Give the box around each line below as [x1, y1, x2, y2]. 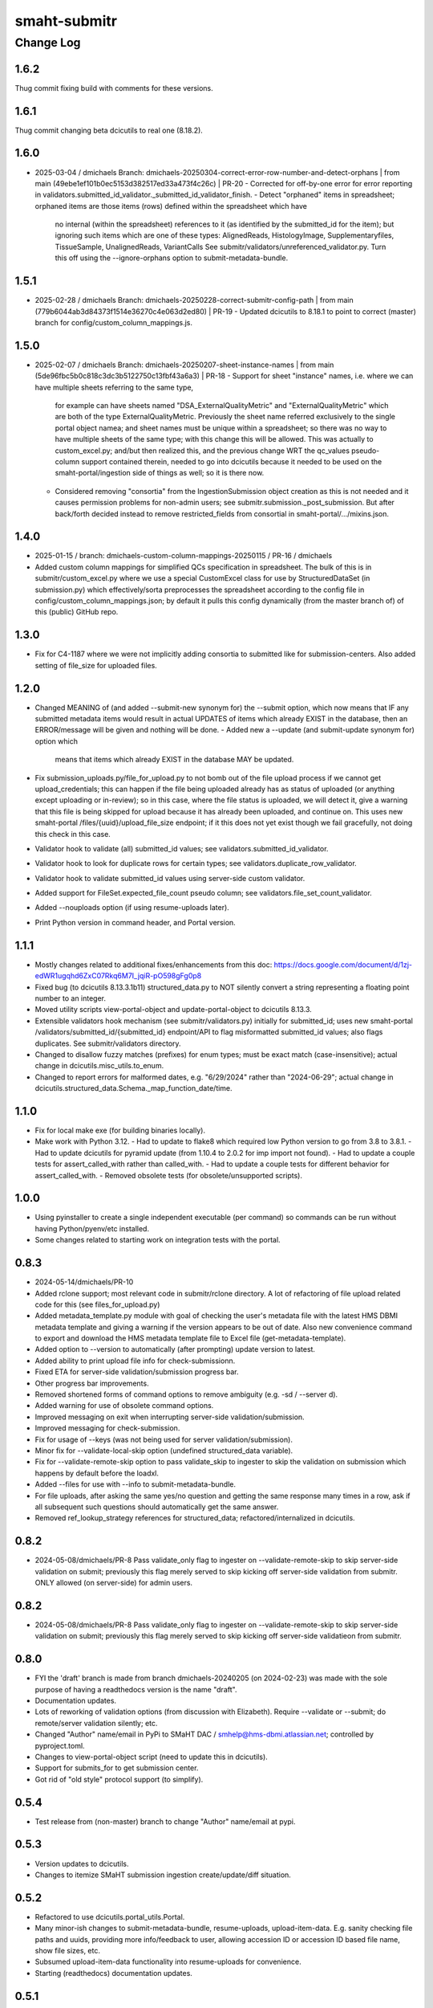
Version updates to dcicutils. [34, 1859, 129, 1868]
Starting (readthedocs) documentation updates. [34, 1968, 192, 1977]
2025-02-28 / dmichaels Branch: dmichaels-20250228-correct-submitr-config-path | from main [34, 296, 354, 305]
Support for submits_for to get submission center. [34, 1763, 199, 1773]
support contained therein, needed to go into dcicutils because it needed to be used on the [81, 456, 382, 466]
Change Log [14, 35, 81, 50]
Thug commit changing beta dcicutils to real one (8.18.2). [14, 125, 204, 135]
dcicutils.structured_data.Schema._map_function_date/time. [34, 1084, 233, 1093]
